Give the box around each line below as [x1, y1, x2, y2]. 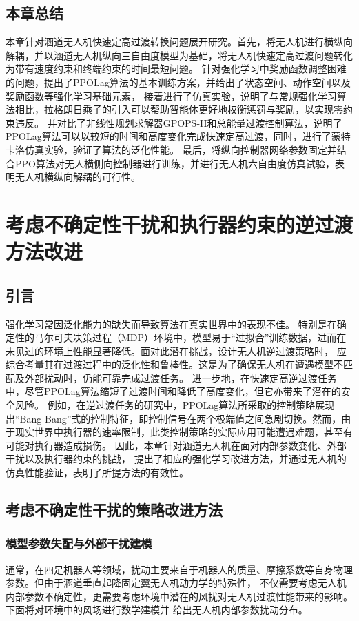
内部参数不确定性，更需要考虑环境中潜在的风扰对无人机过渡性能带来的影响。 [6, 589, 353, 603]
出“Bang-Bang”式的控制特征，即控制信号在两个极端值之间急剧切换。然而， [6, 411, 342, 425]
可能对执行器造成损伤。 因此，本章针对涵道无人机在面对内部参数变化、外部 [6, 438, 347, 452]
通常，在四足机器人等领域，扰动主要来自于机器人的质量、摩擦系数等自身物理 [6, 562, 353, 576]
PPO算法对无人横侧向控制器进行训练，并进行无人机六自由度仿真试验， [14, 156, 335, 170]
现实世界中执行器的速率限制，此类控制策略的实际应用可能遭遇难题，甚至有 [14, 425, 353, 439]
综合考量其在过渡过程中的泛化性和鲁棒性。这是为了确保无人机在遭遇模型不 [6, 357, 343, 371]
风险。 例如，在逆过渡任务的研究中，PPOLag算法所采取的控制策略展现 [14, 398, 335, 412]
